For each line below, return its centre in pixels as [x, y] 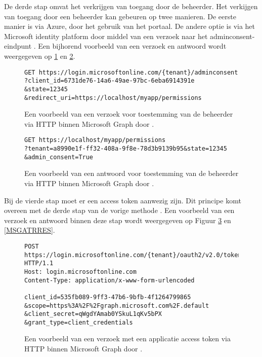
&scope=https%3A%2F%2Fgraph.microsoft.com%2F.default [117, 306]
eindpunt [18, 46]
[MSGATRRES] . [30, 230]
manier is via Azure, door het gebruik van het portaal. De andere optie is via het [130, 26]
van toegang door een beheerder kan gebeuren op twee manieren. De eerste [120, 16]
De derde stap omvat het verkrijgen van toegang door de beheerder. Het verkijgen [131, 6]
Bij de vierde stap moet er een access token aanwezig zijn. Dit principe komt [123, 200]
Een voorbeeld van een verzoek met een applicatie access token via [127, 338]
